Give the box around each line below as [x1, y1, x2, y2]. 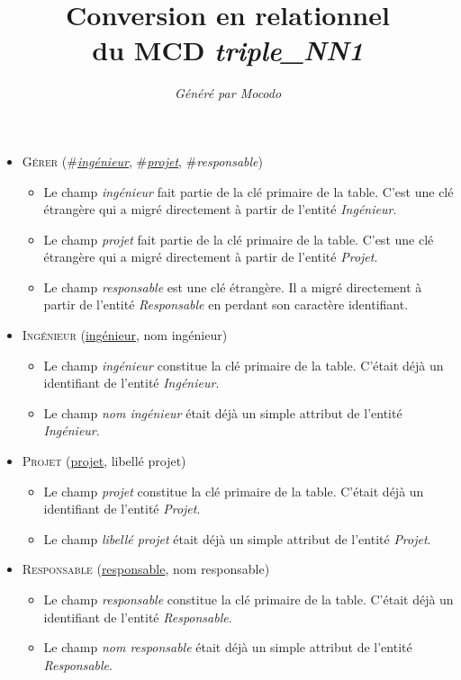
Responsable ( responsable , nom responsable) [22, 559, 270, 578]
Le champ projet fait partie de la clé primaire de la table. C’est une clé [43, 229, 434, 248]
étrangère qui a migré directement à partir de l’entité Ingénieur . [43, 200, 397, 219]
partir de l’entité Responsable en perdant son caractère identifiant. [43, 295, 409, 314]
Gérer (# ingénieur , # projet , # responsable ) [22, 151, 263, 170]
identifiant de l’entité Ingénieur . [43, 373, 220, 392]
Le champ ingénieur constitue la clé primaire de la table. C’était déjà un [43, 355, 444, 374]
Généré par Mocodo [174, 84, 282, 103]
